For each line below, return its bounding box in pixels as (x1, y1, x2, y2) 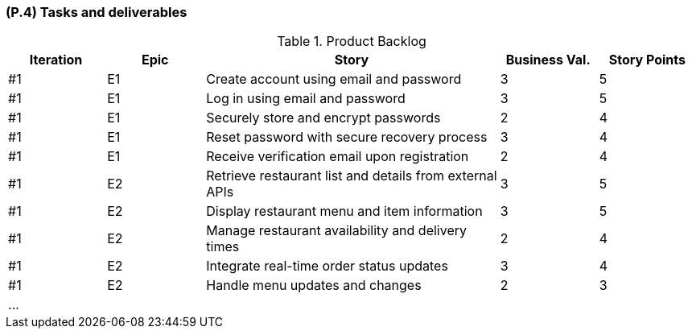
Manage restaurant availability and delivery (206, 222, 468, 239)
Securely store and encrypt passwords (206, 110, 441, 126)
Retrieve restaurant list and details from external (206, 167, 497, 184)
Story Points (608, 52, 686, 68)
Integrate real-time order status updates (206, 258, 448, 275)
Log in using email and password (206, 90, 406, 107)
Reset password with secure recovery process (206, 129, 488, 146)
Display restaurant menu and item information (206, 203, 483, 220)
